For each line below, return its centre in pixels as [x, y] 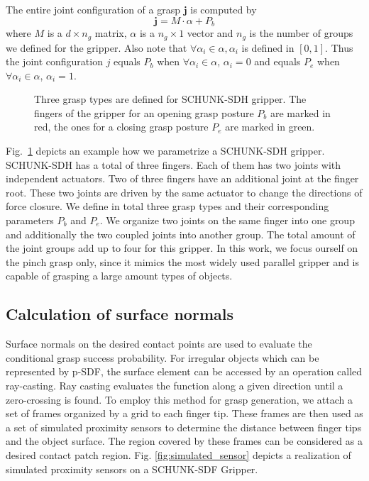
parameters [30, 220]
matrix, [111, 33]
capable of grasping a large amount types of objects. [119, 276]
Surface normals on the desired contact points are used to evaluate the [159, 344]
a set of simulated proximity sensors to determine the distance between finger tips [184, 427]
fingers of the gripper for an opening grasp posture [144, 112]
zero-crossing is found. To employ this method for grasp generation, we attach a [180, 399]
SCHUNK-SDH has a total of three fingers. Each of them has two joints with [174, 164]
